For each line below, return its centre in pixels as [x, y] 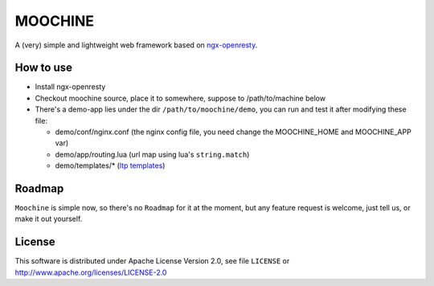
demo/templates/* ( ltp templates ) [110, 165]
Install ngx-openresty [70, 87]
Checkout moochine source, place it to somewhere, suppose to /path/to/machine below [180, 98]
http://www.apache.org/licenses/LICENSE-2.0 [91, 272]
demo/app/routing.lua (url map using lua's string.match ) [152, 154]
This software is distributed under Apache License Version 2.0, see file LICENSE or [152, 261]
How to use [43, 68]
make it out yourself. [49, 219]
